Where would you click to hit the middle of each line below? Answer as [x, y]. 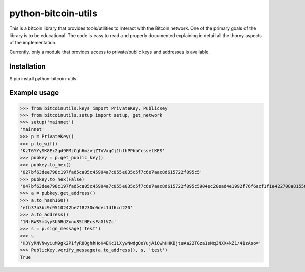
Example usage [34, 93]
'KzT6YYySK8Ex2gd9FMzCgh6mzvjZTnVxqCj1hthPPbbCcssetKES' [93, 150]
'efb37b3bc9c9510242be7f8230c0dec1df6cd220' [77, 208]
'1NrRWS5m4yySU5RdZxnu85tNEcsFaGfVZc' [68, 222]
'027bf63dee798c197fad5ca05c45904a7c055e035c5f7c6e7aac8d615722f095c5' [111, 172]
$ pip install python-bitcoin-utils [43, 78]
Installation [27, 66]
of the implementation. [33, 43]
